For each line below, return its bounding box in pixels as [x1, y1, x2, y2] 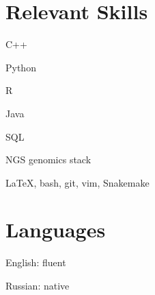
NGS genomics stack [5, 152, 91, 167]
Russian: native [5, 279, 70, 292]
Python [5, 60, 36, 74]
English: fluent [5, 255, 66, 270]
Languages [5, 215, 106, 244]
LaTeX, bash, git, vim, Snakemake [5, 175, 150, 189]
